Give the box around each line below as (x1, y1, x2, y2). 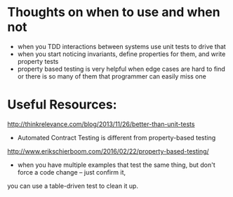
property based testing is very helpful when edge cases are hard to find (17, 64, 226, 73)
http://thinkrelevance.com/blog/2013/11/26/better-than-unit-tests (7, 120, 195, 128)
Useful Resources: (7, 97, 117, 113)
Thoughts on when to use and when (7, 4, 220, 20)
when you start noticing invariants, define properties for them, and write (17, 50, 226, 58)
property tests (17, 57, 59, 65)
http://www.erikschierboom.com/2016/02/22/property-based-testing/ (7, 147, 209, 155)
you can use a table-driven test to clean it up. (7, 182, 139, 190)
